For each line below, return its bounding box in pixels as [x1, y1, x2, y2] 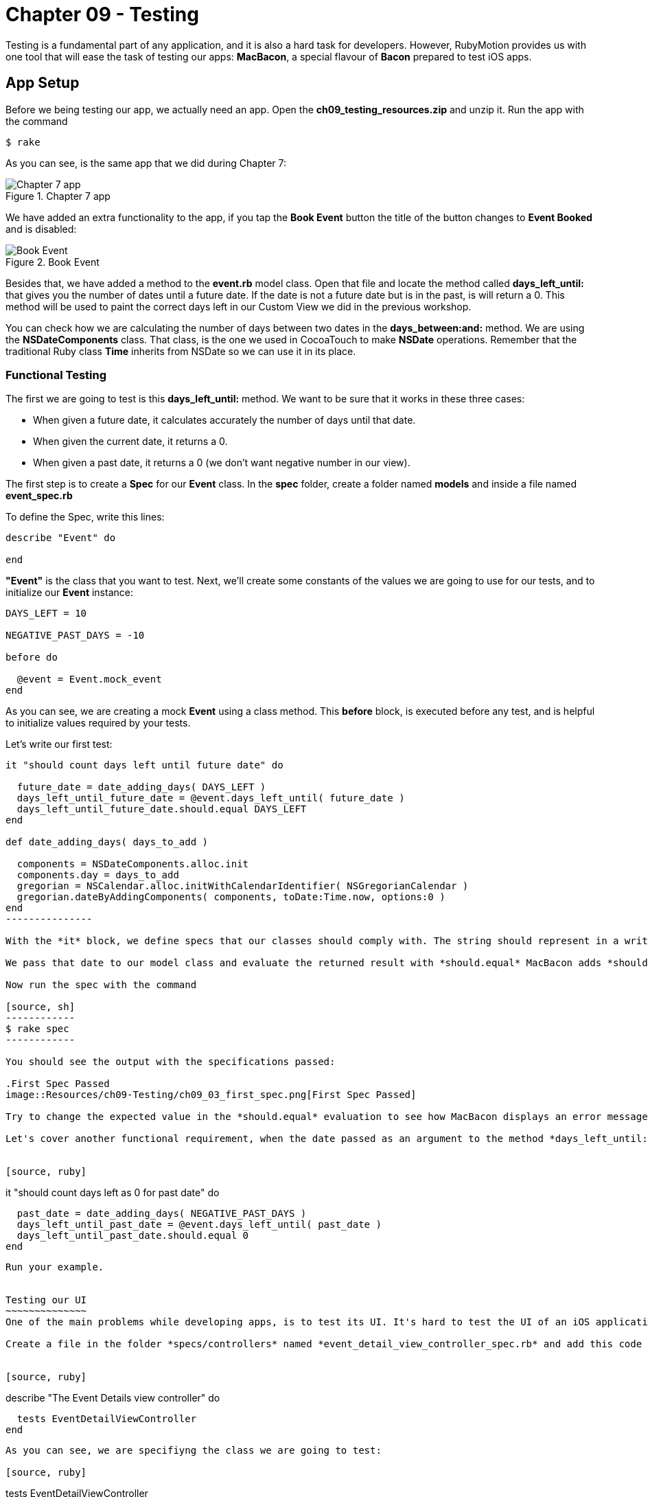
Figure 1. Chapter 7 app [5, 190, 111, 202]
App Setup [5, 74, 80, 92]
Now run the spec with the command [5, 979, 197, 991]
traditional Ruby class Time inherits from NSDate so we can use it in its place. [5, 345, 356, 357]
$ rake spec [5, 1023, 69, 1035]
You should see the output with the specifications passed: [5, 1056, 336, 1068]
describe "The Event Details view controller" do [5, 1392, 220, 1404]
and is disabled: [5, 222, 77, 235]
